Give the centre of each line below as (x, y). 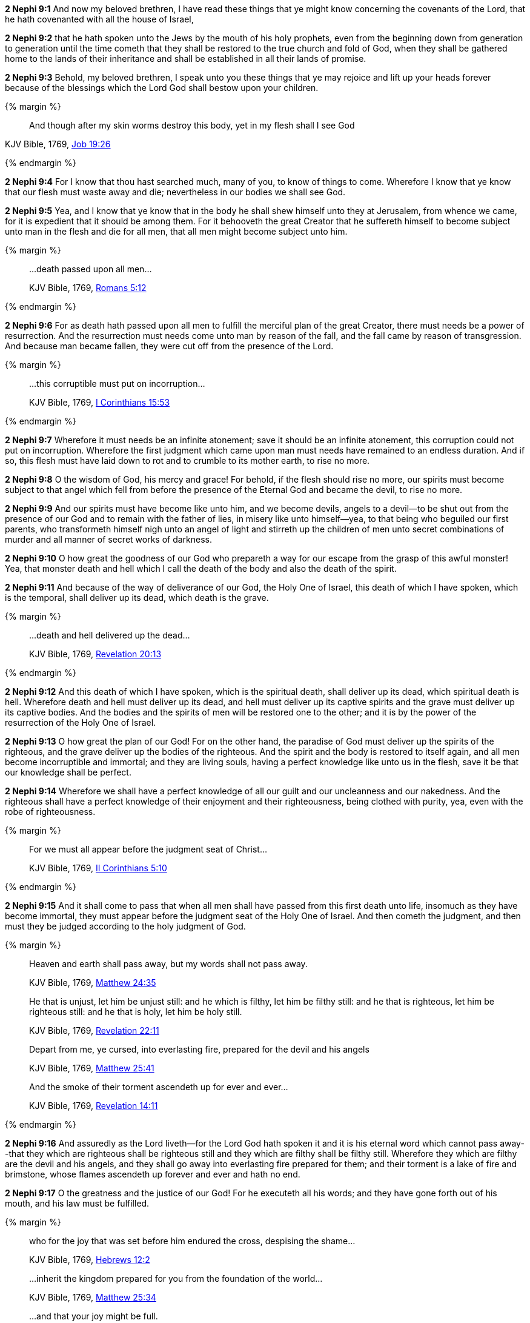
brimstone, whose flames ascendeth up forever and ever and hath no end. (153, 1174)
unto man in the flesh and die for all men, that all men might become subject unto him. (176, 231)
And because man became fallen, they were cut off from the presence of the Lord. (169, 346)
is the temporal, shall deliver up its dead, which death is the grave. (137, 598)
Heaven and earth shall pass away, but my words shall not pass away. (168, 964)
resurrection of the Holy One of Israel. (81, 722)
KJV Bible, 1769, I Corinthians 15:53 (100, 402)
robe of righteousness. (50, 812)
